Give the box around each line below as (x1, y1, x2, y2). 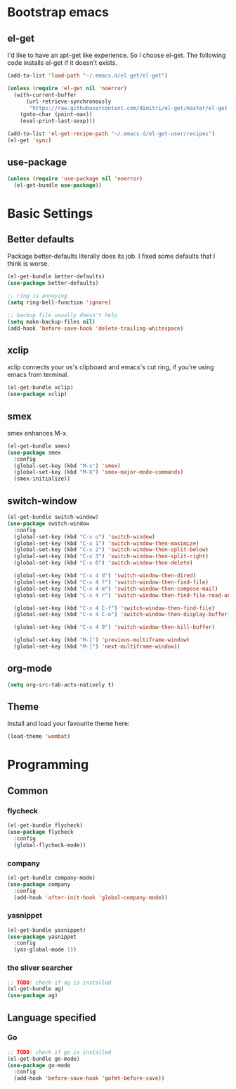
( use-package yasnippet (7, 933, 77, 940)
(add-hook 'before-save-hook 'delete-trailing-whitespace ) (7, 325, 184, 332)
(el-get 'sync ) (7, 137, 52, 144)
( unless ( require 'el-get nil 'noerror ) (7, 85, 128, 92)
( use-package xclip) (7, 390, 68, 398)
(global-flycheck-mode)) (13, 842, 86, 849)
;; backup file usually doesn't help (7, 312, 118, 319)
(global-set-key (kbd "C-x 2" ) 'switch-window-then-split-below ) (13, 546, 209, 553)
